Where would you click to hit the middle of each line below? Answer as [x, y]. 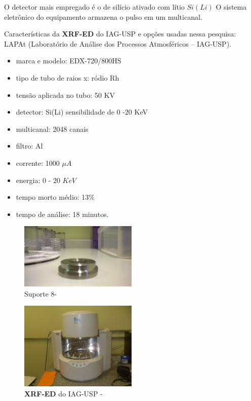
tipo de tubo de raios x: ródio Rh [68, 77]
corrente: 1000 [38, 162]
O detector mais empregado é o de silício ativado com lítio [94, 7]
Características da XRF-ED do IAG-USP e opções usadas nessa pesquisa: [120, 34]
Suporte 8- [41, 293]
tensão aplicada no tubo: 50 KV [66, 95]
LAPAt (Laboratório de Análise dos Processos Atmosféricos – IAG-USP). [118, 43]
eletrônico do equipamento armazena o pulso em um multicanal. [103, 16]
